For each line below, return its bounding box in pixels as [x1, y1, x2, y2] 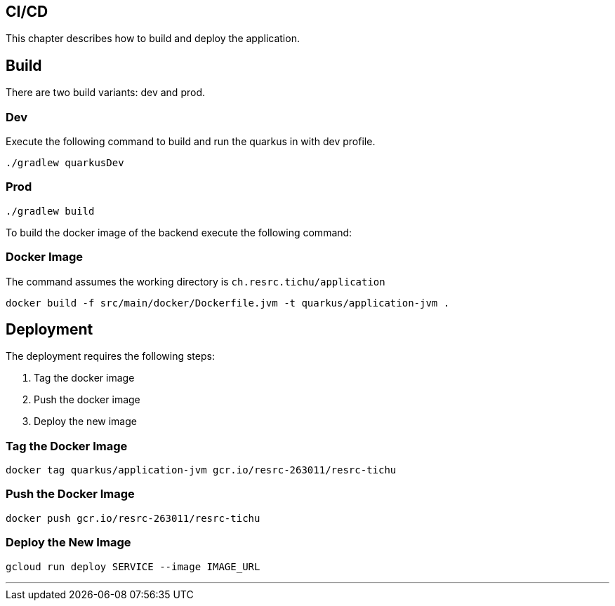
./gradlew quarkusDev [6, 157, 124, 169]
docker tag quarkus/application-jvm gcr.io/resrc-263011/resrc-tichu [6, 464, 397, 476]
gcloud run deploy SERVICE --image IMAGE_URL [6, 560, 260, 572]
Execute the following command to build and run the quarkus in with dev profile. [6, 135, 376, 148]
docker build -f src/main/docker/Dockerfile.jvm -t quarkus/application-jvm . [6, 297, 450, 309]
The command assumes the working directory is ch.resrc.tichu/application [6, 275, 385, 288]
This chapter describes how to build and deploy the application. [6, 32, 300, 45]
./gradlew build [6, 205, 95, 217]
